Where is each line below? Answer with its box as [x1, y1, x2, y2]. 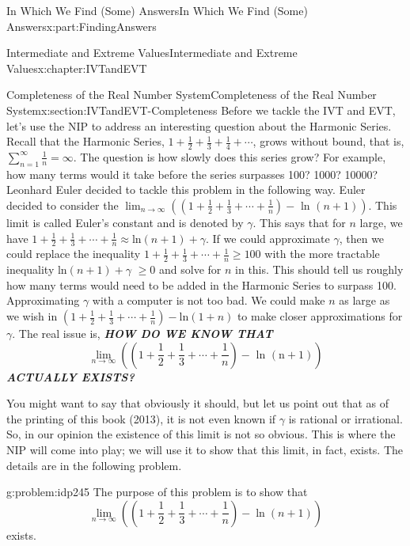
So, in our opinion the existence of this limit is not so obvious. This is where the [6, 426, 396, 442]
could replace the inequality [6, 245, 141, 262]
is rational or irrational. [288, 410, 403, 427]
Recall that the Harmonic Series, [6, 133, 165, 150]
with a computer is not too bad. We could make [92, 292, 325, 309]
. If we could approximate [206, 229, 330, 246]
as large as [339, 292, 390, 309]
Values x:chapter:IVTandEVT [6, 59, 147, 76]
